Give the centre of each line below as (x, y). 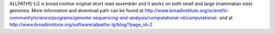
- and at (224, 17)
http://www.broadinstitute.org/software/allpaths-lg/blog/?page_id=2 (81, 24)
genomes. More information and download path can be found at (76, 10)
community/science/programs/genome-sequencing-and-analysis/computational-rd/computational (113, 17)
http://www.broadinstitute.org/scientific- (187, 10)
